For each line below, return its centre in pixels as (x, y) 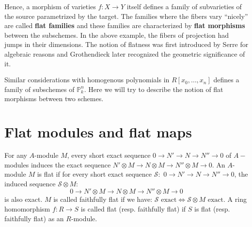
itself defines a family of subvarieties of (184, 6)
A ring (237, 199)
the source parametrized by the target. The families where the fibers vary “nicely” (126, 16)
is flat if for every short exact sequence (94, 174)
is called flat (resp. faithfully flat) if (133, 209)
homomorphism (27, 209)
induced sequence (30, 183)
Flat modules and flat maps (98, 132)
